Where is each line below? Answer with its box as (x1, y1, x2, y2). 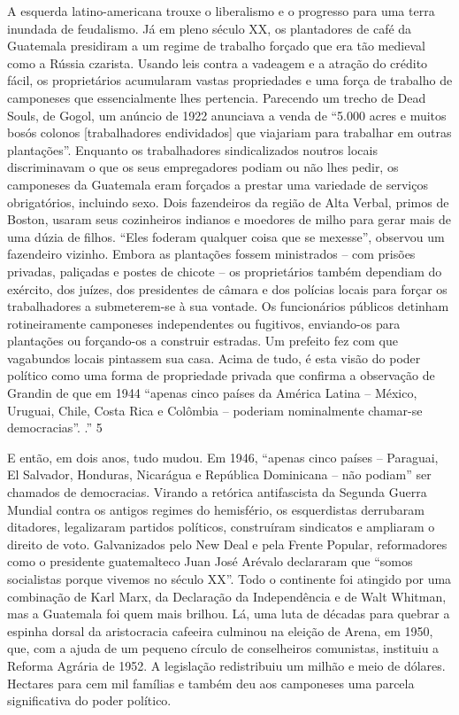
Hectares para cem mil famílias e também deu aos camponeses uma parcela (7, 673, 415, 692)
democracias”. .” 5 (7, 418, 103, 437)
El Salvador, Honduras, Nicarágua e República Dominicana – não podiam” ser (7, 465, 432, 484)
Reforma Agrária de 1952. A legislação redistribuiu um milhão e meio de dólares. (7, 656, 446, 674)
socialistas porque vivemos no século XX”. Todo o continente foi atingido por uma (7, 570, 452, 587)
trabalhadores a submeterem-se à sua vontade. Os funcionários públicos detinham (7, 297, 449, 315)
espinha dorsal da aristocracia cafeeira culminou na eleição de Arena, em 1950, (7, 621, 433, 640)
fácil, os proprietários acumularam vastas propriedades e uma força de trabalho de (7, 71, 453, 89)
